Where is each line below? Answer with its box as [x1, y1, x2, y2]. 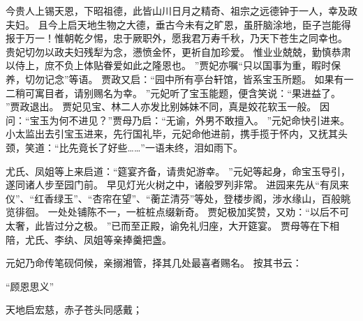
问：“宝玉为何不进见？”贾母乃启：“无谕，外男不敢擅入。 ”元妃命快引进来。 [6, 112, 350, 127]
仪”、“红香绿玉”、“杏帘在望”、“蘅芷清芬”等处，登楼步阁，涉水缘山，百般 [6, 191, 341, 205]
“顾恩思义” [6, 278, 54, 293]
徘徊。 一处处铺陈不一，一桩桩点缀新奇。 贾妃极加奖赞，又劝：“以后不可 [15, 204, 349, 219]
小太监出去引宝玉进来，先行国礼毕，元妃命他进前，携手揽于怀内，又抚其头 [6, 126, 348, 141]
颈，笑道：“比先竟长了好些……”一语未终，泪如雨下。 [6, 140, 243, 154]
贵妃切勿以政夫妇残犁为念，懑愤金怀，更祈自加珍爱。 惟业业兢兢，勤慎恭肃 [6, 44, 351, 59]
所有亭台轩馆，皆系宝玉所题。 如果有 [174, 71, 344, 86]
